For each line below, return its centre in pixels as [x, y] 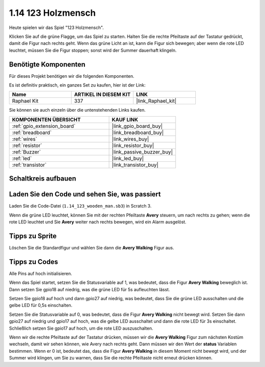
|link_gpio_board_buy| [137, 126]
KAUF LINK [125, 120]
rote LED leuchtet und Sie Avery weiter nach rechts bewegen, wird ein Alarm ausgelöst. [98, 222]
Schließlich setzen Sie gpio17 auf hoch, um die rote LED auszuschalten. [81, 328]
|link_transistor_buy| [135, 165]
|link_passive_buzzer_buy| [142, 152]
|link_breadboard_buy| [138, 132]
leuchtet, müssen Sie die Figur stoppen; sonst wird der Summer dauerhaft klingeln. [93, 50]
